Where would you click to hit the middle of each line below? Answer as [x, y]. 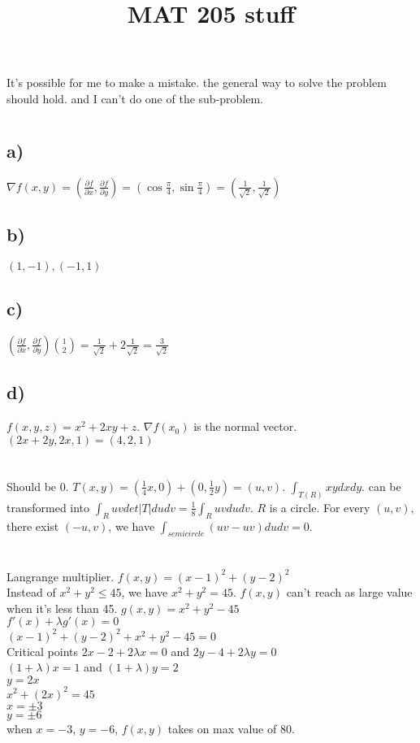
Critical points [43, 651]
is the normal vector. [245, 426]
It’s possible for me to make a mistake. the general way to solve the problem [197, 83]
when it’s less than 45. [62, 608]
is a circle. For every [320, 507]
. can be [381, 486]
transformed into [48, 507]
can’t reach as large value [349, 592]
